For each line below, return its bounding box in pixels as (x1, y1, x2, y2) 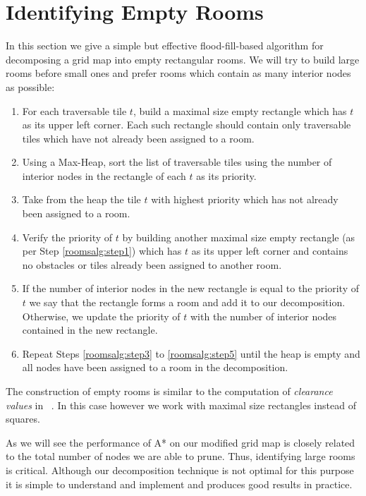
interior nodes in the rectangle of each (22, 168, 186, 183)
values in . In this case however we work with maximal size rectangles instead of (6, 397, 356, 412)
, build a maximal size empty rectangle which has (133, 103, 347, 118)
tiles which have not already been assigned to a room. (22, 131, 255, 145)
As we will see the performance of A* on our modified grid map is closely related (6, 435, 355, 449)
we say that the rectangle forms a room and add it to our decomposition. (29, 295, 346, 310)
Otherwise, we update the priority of (22, 308, 181, 323)
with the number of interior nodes (190, 308, 337, 323)
